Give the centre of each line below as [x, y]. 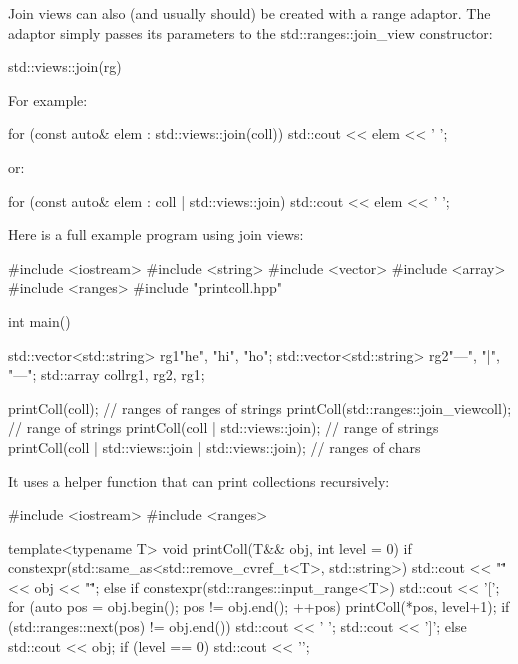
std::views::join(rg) [65, 66]
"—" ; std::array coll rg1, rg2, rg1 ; [106, 374]
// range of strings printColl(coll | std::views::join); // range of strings [223, 427]
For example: [48, 99]
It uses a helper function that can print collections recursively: [199, 480]
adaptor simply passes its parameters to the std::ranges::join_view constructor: [250, 32]
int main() [39, 320]
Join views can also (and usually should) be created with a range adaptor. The [249, 13]
